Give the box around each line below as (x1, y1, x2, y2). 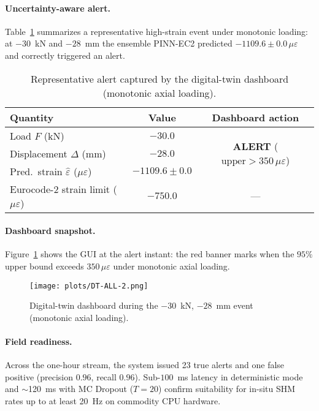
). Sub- (134, 370, 161, 383)
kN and (35, 37, 63, 50)
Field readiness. (5, 335, 72, 347)
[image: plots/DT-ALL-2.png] (29, 281, 148, 290)
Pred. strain (10, 164, 63, 178)
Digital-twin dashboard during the (29, 299, 158, 312)
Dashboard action (212, 110, 299, 124)
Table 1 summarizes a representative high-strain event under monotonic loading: (5, 25, 309, 37)
